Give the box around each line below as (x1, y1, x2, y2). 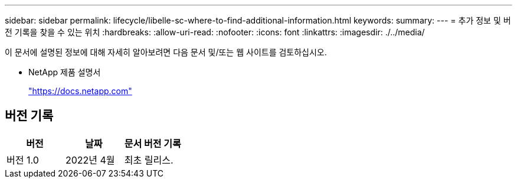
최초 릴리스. (124, 154, 174, 166)
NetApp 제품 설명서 (28, 67, 101, 77)
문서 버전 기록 (124, 137, 181, 149)
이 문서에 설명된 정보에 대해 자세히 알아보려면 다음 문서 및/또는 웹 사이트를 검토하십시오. (5, 47, 327, 57)
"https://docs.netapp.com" (28, 86, 132, 96)
